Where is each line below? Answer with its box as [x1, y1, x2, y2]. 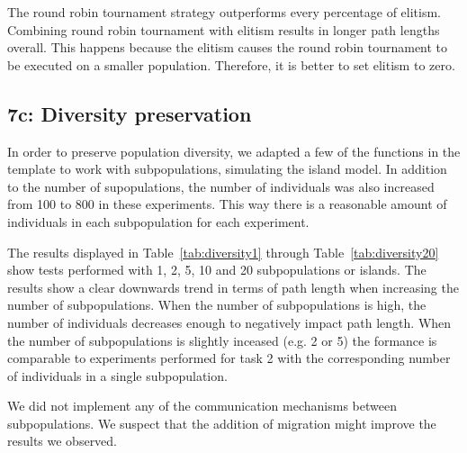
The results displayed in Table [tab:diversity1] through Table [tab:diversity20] [7, 242, 439, 261]
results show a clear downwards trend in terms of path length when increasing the [7, 277, 459, 296]
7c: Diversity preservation [7, 99, 252, 127]
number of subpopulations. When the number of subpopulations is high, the [7, 295, 427, 314]
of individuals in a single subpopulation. [7, 366, 228, 385]
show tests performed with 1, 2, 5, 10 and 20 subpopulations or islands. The [7, 260, 427, 279]
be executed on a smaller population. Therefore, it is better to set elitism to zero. [7, 55, 455, 74]
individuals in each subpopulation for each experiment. [7, 212, 310, 231]
